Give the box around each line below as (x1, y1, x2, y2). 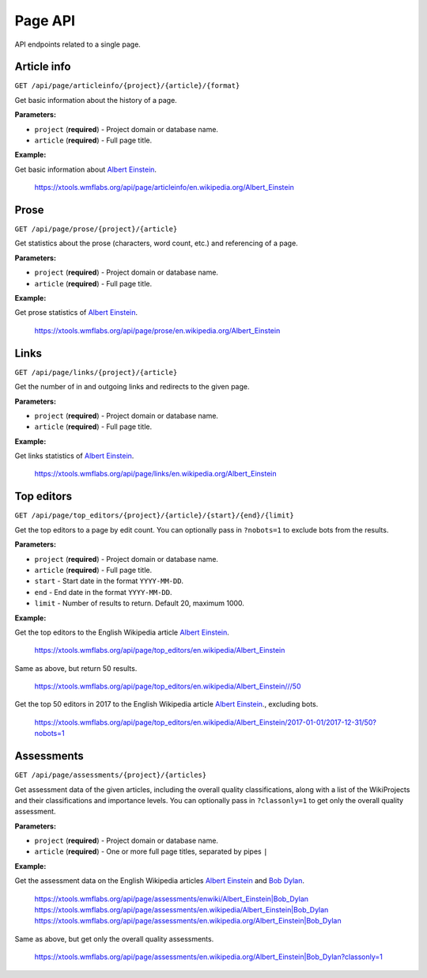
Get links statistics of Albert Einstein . (14, 451, 134, 461)
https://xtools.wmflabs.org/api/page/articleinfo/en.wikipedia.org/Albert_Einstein (34, 183, 294, 192)
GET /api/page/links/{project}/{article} (14, 368, 178, 377)
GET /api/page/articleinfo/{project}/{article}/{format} (14, 81, 240, 90)
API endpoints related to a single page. (14, 40, 142, 49)
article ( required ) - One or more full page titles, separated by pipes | (34, 847, 268, 856)
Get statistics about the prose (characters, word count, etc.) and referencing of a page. (14, 238, 298, 248)
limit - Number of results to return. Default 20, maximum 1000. (34, 598, 245, 608)
